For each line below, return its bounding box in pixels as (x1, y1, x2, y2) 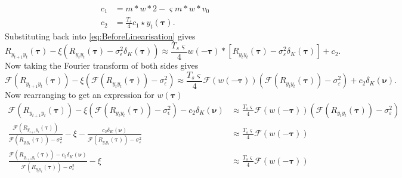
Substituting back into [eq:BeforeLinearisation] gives (5, 30, 196, 42)
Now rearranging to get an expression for (5, 88, 154, 101)
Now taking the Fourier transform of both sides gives (5, 59, 199, 72)
